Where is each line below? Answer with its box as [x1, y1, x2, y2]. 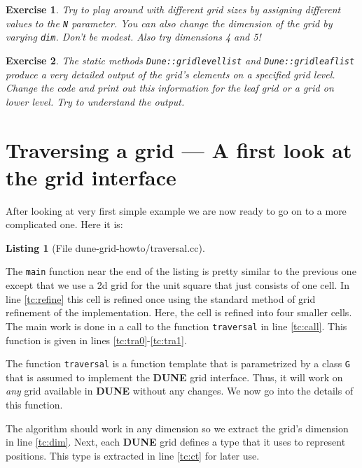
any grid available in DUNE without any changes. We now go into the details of [6, 383, 354, 398]
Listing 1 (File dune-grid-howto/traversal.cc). [6, 240, 205, 255]
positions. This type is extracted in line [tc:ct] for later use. [6, 448, 260, 462]
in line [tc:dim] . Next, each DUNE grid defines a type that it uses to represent [6, 434, 346, 449]
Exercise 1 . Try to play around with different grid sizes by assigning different [6, 2, 341, 16]
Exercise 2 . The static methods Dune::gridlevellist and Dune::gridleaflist [6, 52, 355, 67]
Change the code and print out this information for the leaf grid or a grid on [6, 80, 334, 95]
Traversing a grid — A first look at [6, 135, 352, 164]
